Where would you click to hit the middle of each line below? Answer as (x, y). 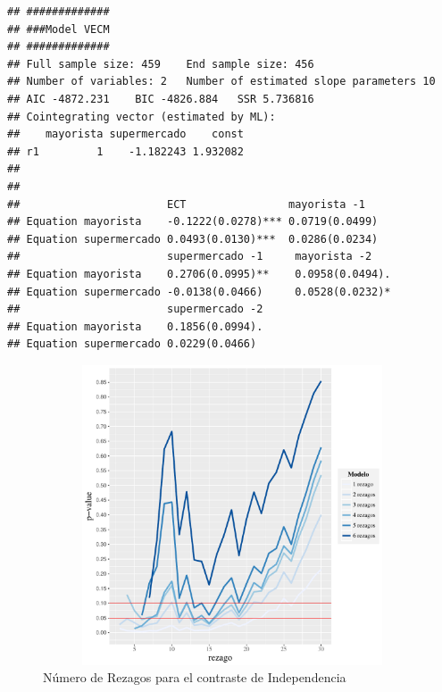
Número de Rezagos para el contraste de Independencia (195, 677)
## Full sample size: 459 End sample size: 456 (161, 64)
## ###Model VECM (58, 29)
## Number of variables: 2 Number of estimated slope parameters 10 (221, 82)
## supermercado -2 (135, 309)
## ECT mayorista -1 (186, 204)
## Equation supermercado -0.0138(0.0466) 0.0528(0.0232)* (199, 292)
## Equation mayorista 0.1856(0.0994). (135, 326)
